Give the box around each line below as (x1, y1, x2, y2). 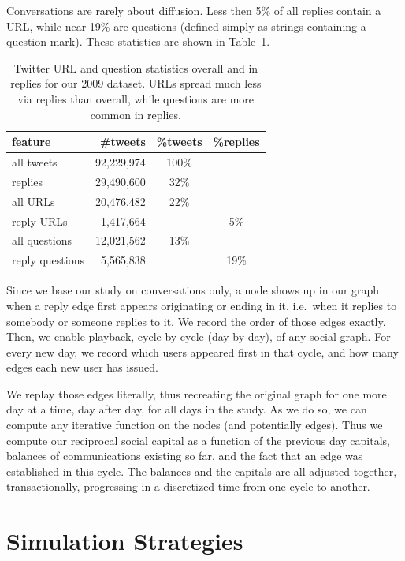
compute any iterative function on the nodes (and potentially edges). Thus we (6, 417, 383, 433)
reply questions (12, 252, 84, 268)
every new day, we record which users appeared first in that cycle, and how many (6, 343, 399, 360)
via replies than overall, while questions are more (17, 90, 255, 107)
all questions (12, 232, 72, 249)
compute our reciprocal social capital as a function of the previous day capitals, (6, 432, 390, 448)
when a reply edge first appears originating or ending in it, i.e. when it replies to (6, 297, 397, 313)
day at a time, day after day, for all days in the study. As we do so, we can (6, 401, 367, 417)
